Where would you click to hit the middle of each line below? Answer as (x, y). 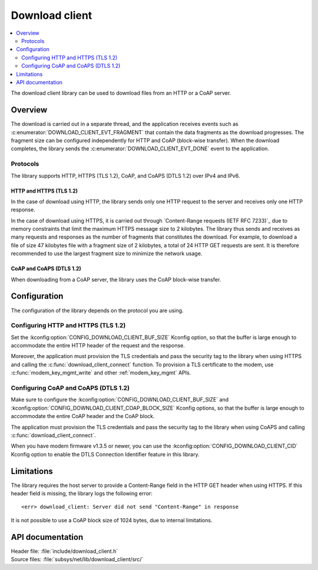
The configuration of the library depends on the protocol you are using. (97, 310)
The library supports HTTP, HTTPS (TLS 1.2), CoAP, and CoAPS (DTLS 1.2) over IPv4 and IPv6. (125, 175)
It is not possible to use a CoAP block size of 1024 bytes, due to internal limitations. (112, 520)
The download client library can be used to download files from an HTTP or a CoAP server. (121, 93)
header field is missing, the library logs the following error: (82, 493)
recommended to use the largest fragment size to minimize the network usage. (107, 254)
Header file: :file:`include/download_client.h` (64, 551)
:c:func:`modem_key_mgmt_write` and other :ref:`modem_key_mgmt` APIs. (101, 373)
